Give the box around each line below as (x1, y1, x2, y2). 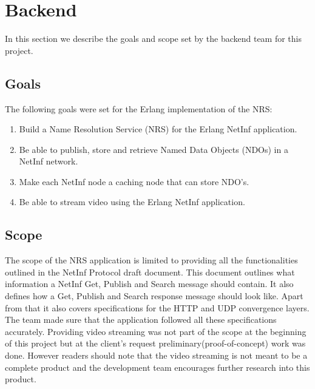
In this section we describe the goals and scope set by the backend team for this (5, 32, 302, 45)
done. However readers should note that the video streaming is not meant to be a (5, 349, 308, 362)
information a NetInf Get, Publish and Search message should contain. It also (5, 277, 294, 290)
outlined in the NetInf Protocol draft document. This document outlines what (5, 265, 295, 278)
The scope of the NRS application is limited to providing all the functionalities (5, 254, 298, 266)
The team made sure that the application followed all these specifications (5, 313, 277, 326)
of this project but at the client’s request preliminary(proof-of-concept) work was (5, 337, 306, 350)
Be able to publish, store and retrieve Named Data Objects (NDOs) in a (19, 143, 288, 155)
